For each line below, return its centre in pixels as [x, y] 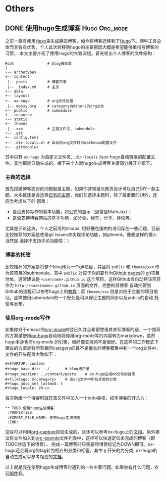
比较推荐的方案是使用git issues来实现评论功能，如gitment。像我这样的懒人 [81, 235]
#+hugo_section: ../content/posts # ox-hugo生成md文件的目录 [70, 374]
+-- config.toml [22, 138]
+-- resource [19, 115]
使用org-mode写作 [28, 318]
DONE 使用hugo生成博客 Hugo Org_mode [66, 28]
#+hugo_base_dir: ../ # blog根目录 [47, 369]
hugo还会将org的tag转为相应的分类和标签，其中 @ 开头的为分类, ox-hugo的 [81, 450]
